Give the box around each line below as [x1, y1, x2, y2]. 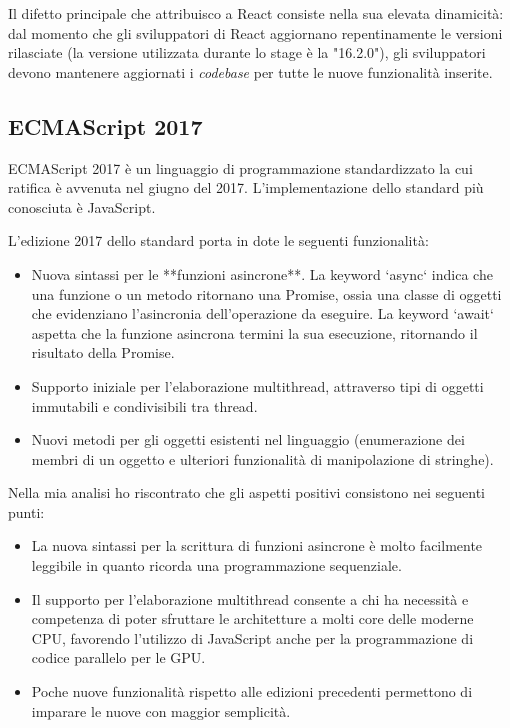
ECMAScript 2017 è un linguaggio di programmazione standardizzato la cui [8, 157, 473, 178]
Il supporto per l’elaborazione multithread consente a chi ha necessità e [31, 588, 469, 609]
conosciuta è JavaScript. [8, 196, 156, 217]
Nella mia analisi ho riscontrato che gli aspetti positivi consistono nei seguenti [8, 482, 485, 503]
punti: [8, 501, 45, 522]
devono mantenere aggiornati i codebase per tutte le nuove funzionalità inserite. [8, 61, 493, 82]
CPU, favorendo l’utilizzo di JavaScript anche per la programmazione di [31, 627, 474, 648]
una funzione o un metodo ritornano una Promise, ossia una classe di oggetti [31, 283, 502, 304]
